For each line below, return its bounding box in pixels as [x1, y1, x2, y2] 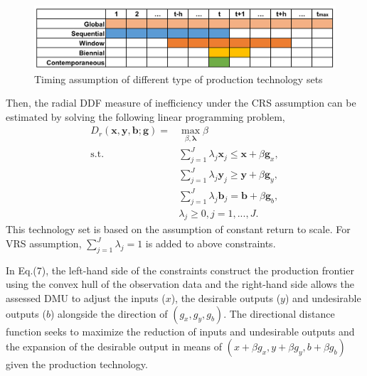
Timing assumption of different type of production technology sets [34, 71, 323, 86]
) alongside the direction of [50, 306, 168, 321]
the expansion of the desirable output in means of [6, 339, 223, 354]
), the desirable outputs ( [171, 291, 281, 306]
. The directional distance [223, 306, 335, 321]
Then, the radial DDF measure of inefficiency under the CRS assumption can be [6, 95, 356, 110]
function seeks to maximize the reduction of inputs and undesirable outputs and [6, 323, 355, 338]
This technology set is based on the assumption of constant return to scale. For [6, 222, 351, 237]
